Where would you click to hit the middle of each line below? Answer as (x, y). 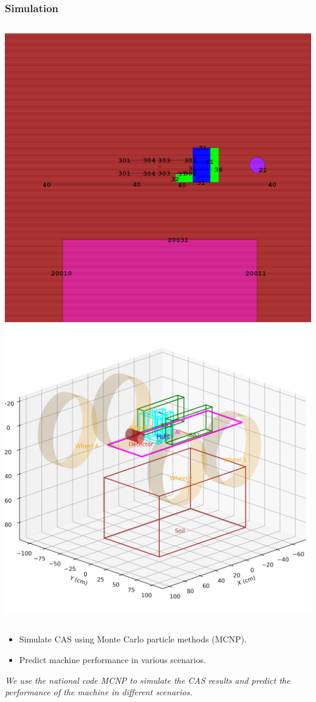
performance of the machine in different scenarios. (99, 692)
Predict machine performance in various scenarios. (112, 659)
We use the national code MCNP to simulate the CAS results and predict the (148, 680)
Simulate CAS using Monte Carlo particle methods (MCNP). (133, 639)
